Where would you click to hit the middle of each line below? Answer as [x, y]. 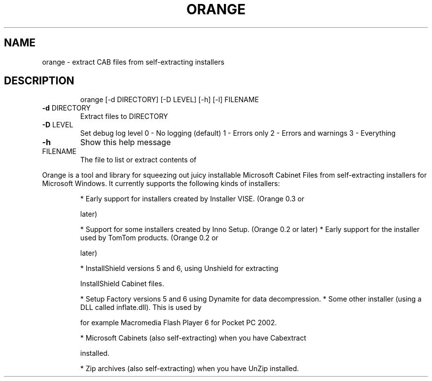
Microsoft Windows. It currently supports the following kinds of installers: [161, 184]
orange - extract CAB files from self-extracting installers [133, 62]
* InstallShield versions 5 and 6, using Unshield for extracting [179, 268]
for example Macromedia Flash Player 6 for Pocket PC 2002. [179, 323]
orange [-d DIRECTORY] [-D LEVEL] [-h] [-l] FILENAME [169, 100]
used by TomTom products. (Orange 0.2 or [149, 238]
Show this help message [126, 142]
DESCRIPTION [39, 81]
